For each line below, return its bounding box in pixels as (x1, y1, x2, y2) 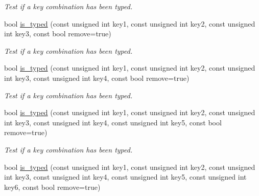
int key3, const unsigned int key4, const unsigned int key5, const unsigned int (4, 171, 247, 182)
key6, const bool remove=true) (4, 181, 101, 192)
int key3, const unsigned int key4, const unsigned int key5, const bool (4, 117, 222, 127)
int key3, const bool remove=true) (4, 28, 111, 39)
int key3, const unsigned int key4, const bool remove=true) (4, 72, 190, 83)
